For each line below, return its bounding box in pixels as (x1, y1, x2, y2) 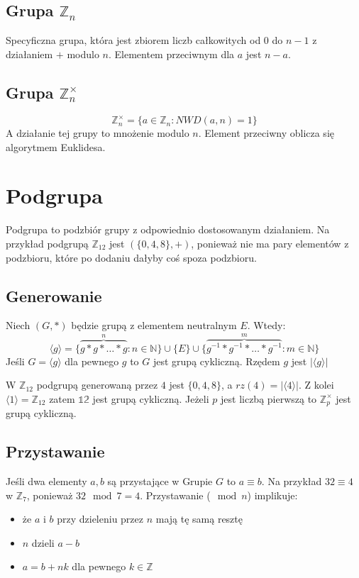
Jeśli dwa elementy (6, 473, 87, 488)
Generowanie (6, 284, 102, 306)
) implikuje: (247, 487, 298, 502)
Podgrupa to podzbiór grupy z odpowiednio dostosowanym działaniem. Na (6, 222, 330, 237)
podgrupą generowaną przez (36, 377, 158, 392)
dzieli (31, 535, 55, 550)
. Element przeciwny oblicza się (198, 126, 334, 140)
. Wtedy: (247, 318, 286, 333)
